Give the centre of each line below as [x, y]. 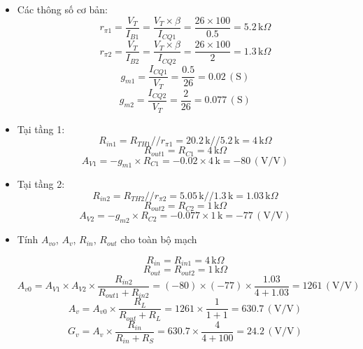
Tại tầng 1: [41, 129]
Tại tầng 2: [41, 184]
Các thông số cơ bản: [62, 9]
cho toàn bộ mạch [159, 239]
